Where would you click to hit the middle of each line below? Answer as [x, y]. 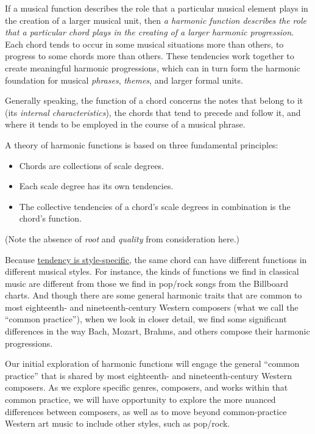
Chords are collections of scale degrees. [92, 165]
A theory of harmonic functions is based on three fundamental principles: [142, 144]
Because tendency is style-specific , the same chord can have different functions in [156, 259]
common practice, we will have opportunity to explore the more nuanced [140, 400]
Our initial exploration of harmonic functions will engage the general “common [152, 363]
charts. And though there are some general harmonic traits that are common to [154, 295]
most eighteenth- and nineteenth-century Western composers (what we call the [152, 307]
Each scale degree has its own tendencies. [96, 186]
